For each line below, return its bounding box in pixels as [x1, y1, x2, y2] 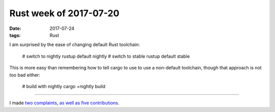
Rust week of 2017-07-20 [9, 8, 120, 19]
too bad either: [9, 71, 41, 78]
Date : [9, 25, 21, 31]
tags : [9, 32, 21, 38]
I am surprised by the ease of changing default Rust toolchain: [9, 42, 140, 48]
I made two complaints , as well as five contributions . [9, 100, 120, 106]
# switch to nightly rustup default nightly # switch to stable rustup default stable [22, 53, 190, 59]
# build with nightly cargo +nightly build [22, 83, 105, 89]
